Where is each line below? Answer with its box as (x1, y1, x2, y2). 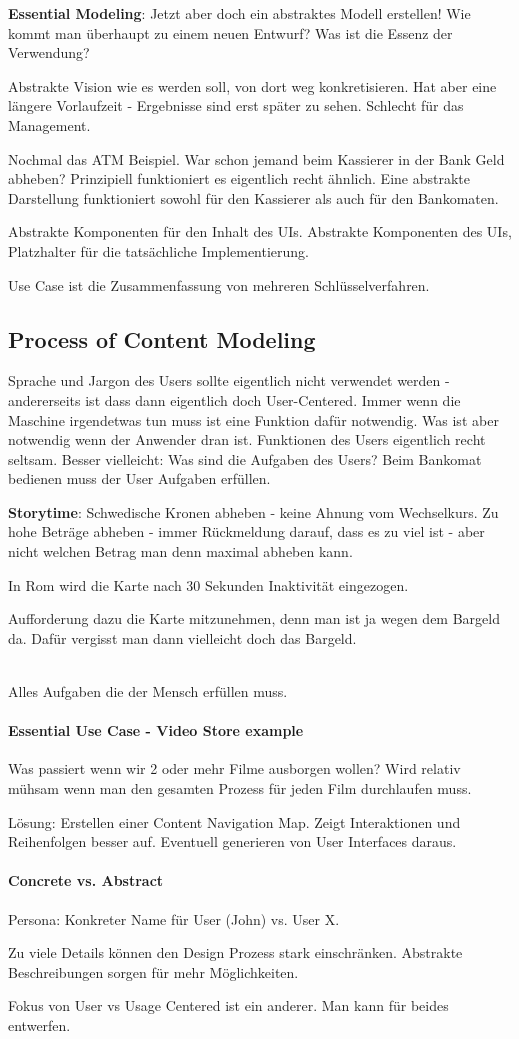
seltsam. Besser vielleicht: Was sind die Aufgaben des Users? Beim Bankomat (8, 448, 482, 469)
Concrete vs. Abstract (8, 870, 164, 891)
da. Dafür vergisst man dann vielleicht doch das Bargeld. (8, 627, 357, 648)
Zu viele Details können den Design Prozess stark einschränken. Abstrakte (8, 942, 463, 963)
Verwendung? (8, 42, 90, 63)
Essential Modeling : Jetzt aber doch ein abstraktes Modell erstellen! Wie (8, 3, 471, 23)
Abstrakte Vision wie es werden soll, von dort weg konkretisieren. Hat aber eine (8, 75, 497, 96)
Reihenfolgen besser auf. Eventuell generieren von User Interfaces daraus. (8, 831, 457, 852)
